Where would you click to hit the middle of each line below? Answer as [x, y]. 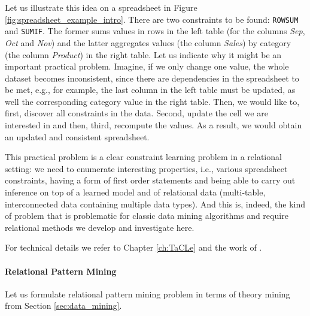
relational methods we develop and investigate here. [100, 227]
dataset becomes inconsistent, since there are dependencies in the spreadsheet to [152, 78]
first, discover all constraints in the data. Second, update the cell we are [136, 113]
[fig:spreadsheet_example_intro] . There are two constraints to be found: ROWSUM [152, 19]
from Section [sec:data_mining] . [63, 306]
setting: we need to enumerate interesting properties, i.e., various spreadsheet [146, 168]
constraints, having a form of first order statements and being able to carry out [150, 180]
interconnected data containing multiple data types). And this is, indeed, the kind [155, 204]
